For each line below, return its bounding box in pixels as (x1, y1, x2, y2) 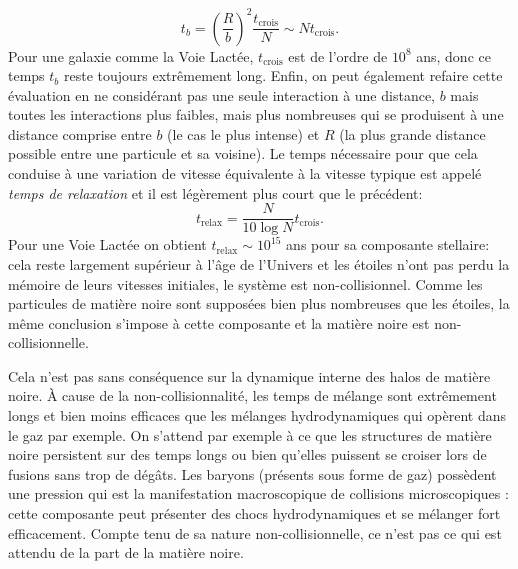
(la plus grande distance (339, 123, 486, 144)
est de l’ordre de (288, 45, 388, 66)
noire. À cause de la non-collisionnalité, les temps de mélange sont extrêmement (8, 385, 497, 406)
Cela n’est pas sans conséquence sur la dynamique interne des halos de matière (8, 365, 491, 386)
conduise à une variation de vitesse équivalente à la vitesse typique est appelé (8, 163, 482, 184)
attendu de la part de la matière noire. (8, 542, 244, 563)
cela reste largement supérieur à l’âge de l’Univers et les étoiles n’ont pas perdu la (8, 253, 510, 274)
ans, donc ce (416, 45, 491, 66)
